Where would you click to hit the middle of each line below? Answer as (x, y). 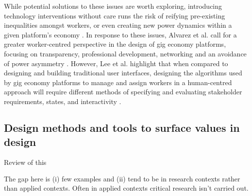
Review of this (25, 162)
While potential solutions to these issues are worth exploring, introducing (113, 6)
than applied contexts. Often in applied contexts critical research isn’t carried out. (126, 188)
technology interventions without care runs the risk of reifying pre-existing (115, 15)
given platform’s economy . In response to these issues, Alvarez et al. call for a (120, 34)
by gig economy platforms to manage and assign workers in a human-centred (118, 82)
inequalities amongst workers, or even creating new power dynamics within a (118, 25)
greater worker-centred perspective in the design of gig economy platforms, (115, 44)
